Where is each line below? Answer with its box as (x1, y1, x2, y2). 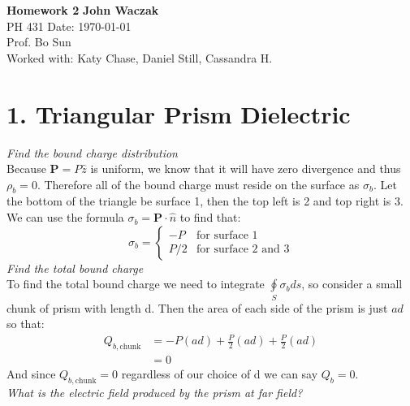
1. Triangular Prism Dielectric (6, 97, 351, 130)
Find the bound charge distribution (6, 144, 178, 161)
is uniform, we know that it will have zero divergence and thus (90, 160, 401, 177)
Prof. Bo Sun (6, 33, 71, 50)
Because (6, 160, 46, 177)
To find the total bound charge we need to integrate (6, 275, 265, 292)
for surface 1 (196, 229, 258, 241)
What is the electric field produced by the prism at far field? (6, 383, 303, 400)
